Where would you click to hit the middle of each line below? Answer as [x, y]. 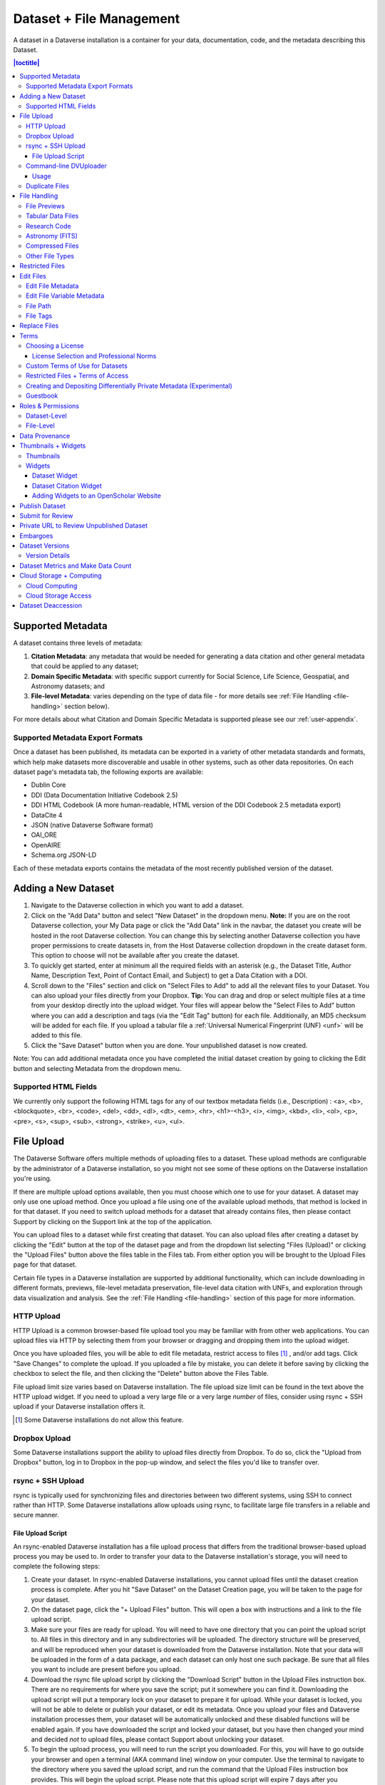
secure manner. [36, 1515]
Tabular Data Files [52, 216]
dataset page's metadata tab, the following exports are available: [108, 772]
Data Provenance [45, 436]
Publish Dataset [42, 506]
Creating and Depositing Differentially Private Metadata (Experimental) [129, 386]
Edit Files [33, 276]
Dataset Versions [45, 545]
